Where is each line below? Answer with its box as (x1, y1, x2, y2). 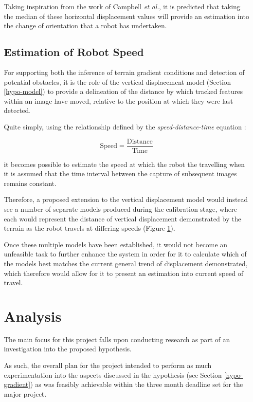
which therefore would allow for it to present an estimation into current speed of (4, 268, 244, 278)
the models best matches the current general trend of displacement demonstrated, (4, 258, 248, 268)
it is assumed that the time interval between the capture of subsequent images (4, 168, 237, 179)
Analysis (4, 306, 62, 326)
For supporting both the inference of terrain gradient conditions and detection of (4, 67, 245, 77)
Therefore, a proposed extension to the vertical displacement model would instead (4, 194, 248, 204)
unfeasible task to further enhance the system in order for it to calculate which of (4, 249, 247, 259)
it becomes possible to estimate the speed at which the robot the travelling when (4, 159, 245, 169)
